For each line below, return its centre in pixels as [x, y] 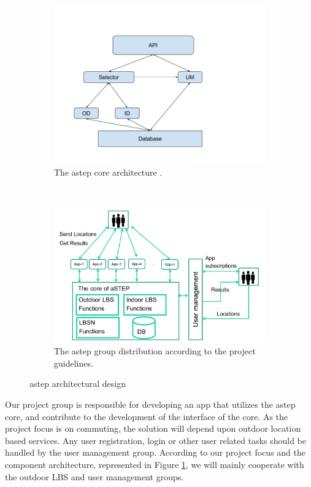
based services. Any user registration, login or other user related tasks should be [155, 440]
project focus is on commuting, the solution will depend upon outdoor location [153, 428]
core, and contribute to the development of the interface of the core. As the [147, 416]
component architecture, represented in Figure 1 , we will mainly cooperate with [155, 465]
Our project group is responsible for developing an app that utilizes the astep [150, 404]
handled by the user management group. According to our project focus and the [155, 452]
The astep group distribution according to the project [155, 351]
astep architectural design [78, 384]
